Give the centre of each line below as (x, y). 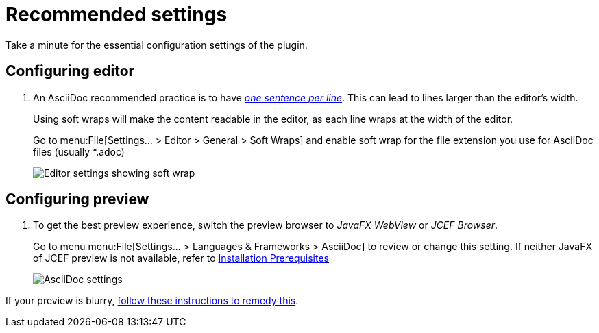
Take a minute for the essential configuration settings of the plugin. (157, 45)
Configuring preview (77, 199)
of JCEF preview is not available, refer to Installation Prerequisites (181, 258)
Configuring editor (70, 71)
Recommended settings (117, 14)
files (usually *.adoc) (79, 151)
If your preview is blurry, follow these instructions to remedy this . (152, 301)
